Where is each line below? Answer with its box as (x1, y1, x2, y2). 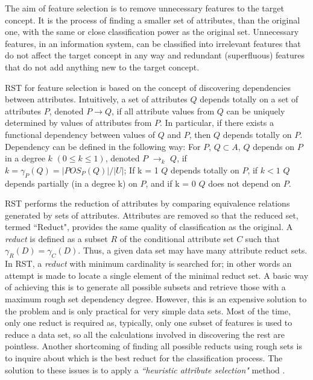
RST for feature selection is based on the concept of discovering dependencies (5, 81, 291, 93)
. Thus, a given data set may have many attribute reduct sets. (78, 244, 308, 257)
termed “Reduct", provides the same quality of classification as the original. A (5, 220, 293, 233)
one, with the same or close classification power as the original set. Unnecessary (5, 25, 299, 38)
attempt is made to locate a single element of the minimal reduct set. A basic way (5, 269, 309, 281)
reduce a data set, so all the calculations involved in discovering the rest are (5, 328, 285, 340)
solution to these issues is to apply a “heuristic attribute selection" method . (5, 363, 285, 376)
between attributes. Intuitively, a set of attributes (5, 93, 188, 105)
